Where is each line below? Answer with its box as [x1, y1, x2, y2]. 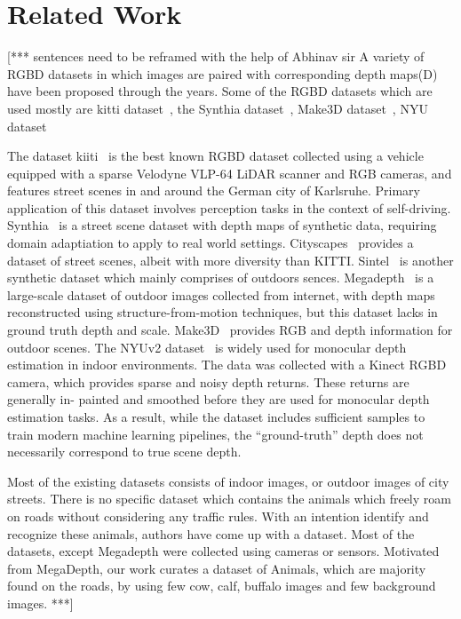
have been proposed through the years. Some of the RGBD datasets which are [7, 82, 433, 100]
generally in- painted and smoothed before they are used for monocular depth [7, 390, 430, 409]
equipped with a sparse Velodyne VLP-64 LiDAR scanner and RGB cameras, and [7, 163, 452, 182]
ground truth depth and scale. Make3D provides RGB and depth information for [7, 321, 453, 339]
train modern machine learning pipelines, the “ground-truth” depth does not [7, 425, 424, 443]
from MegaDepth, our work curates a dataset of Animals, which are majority [7, 559, 426, 577]
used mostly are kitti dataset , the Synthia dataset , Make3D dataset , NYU [7, 99, 428, 117]
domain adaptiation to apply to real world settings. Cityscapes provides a [7, 234, 414, 252]
